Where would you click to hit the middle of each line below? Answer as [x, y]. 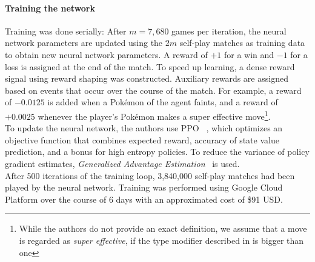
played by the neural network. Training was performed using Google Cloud [144, 187]
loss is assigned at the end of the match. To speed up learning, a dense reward [150, 66]
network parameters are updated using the [84, 43]
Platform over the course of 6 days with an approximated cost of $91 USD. [144, 199]
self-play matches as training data [242, 43]
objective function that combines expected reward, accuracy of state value [142, 139]
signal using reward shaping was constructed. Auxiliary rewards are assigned [147, 78]
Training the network [50, 8]
